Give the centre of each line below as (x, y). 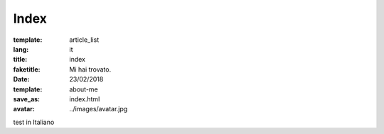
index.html (85, 99)
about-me (84, 89)
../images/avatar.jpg (98, 109)
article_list (84, 40)
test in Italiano (34, 122)
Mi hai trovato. (90, 69)
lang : (21, 49)
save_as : (27, 99)
